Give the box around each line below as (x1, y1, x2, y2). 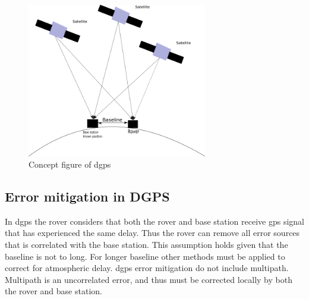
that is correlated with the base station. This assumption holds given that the (5, 238, 288, 251)
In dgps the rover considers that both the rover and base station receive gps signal (5, 215, 304, 227)
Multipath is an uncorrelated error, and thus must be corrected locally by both (5, 273, 292, 285)
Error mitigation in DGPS (5, 187, 170, 206)
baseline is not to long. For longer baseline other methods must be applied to (5, 250, 285, 262)
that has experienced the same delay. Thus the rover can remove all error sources (5, 226, 300, 239)
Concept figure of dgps (29, 158, 111, 171)
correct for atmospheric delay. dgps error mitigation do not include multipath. (5, 262, 289, 274)
